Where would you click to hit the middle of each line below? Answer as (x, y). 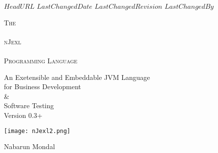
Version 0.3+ (23, 115)
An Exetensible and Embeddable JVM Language (77, 77)
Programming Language (41, 60)
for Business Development (43, 86)
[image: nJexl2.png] (37, 131)
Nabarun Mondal (30, 146)
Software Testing (29, 105)
